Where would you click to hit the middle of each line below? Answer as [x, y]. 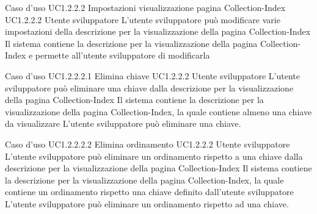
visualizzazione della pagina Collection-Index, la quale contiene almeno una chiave [158, 111]
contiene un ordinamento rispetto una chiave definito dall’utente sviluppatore [149, 192]
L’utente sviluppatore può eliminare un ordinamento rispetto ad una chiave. [147, 203]
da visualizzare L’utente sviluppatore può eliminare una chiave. [123, 123]
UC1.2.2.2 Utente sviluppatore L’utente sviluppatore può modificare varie [143, 19]
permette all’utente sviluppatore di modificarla [122, 55]
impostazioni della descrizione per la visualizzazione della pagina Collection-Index [158, 31]
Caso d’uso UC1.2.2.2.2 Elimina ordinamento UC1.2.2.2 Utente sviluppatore [148, 144]
